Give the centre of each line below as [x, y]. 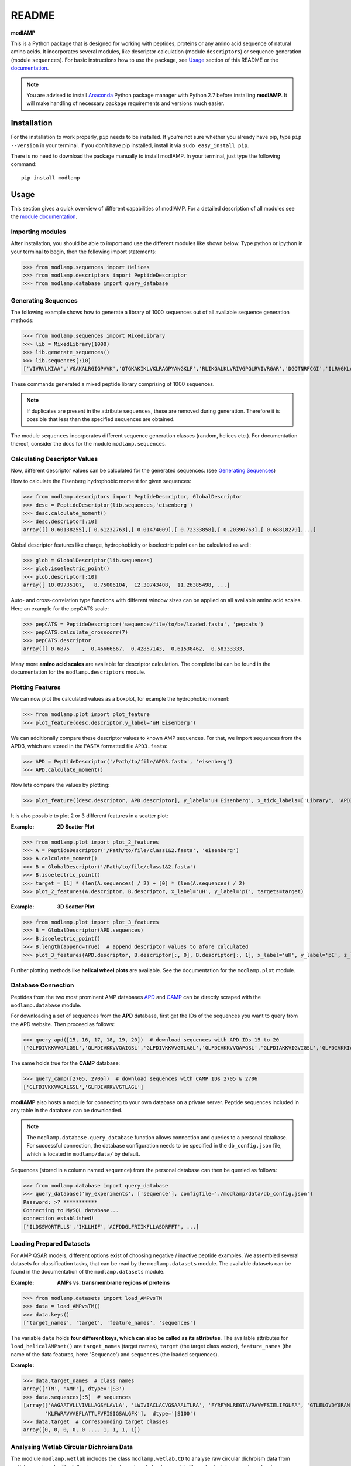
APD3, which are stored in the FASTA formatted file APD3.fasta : [89, 746]
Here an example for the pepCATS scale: [60, 608]
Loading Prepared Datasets [50, 1244]
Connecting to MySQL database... [71, 1210]
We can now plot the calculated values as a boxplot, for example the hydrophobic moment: [120, 699]
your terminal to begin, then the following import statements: [84, 252]
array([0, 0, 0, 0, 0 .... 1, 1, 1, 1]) [82, 1430]
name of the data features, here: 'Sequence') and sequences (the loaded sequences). [115, 1354]
